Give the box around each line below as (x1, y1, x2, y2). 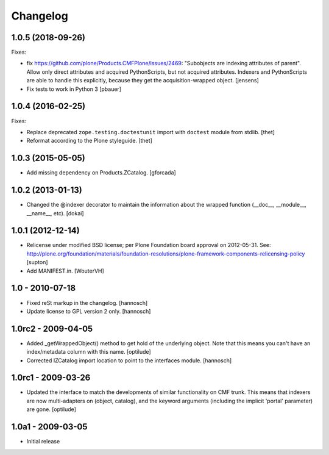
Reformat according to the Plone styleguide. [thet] (26, 137, 152, 145)
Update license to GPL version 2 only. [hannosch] (26, 307, 151, 315)
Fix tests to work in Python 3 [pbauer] (26, 85, 122, 93)
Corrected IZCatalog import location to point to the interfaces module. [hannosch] (26, 357, 232, 364)
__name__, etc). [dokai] (26, 209, 85, 217)
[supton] (26, 259, 48, 266)
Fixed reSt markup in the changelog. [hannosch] (26, 299, 148, 306)
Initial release (26, 438, 60, 445)
